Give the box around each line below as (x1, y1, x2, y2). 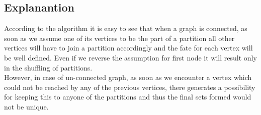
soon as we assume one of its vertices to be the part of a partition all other (4, 32, 235, 43)
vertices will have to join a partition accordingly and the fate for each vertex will (4, 42, 253, 53)
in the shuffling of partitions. (4, 62, 93, 72)
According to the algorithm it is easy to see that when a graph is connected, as (4, 23, 247, 33)
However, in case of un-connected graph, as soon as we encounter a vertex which (4, 72, 252, 82)
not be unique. (4, 101, 49, 111)
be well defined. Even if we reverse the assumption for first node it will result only (4, 52, 257, 62)
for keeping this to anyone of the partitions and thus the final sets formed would (4, 91, 251, 102)
